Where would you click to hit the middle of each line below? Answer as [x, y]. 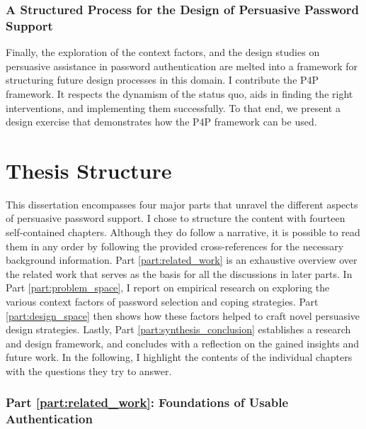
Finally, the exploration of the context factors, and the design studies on [163, 52]
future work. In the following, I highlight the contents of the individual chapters [179, 357]
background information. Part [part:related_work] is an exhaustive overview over [182, 260]
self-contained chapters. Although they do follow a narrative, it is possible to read [183, 232]
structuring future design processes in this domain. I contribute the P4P [162, 80]
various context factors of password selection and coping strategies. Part [162, 301]
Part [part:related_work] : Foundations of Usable [147, 402]
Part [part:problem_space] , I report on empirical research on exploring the [168, 288]
